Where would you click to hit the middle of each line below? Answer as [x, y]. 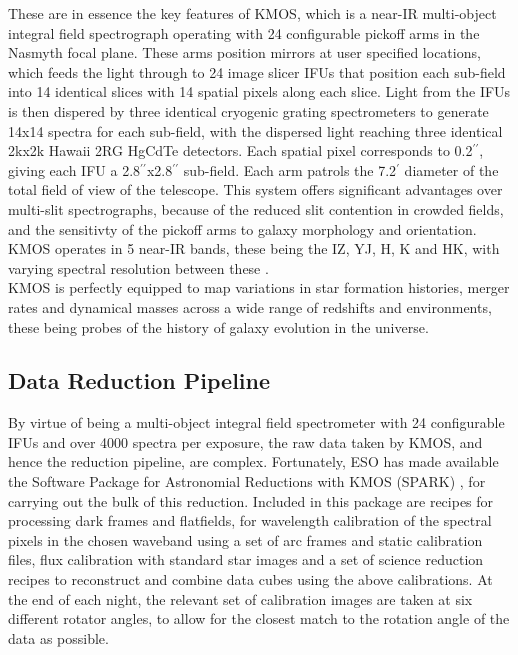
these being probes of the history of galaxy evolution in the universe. [218, 326]
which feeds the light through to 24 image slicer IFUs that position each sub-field [257, 71]
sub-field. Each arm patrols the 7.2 [290, 169]
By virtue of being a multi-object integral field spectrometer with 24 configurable [256, 422]
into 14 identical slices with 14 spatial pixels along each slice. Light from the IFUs [259, 91]
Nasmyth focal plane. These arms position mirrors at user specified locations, [244, 52]
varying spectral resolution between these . [138, 267]
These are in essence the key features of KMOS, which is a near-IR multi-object [252, 13]
